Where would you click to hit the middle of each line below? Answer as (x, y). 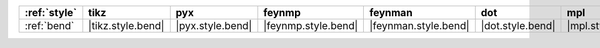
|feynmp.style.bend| (311, 25)
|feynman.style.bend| (419, 25)
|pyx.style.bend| (213, 25)
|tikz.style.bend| (126, 25)
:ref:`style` (50, 12)
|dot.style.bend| (518, 25)
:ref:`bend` (49, 25)
